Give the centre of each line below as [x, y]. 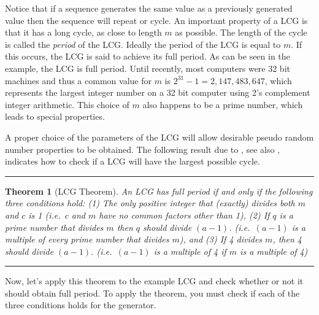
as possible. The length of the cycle [241, 32]
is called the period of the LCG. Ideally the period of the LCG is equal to [143, 44]
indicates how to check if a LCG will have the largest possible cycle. [133, 161]
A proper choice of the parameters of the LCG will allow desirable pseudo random [159, 137]
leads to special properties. [55, 116]
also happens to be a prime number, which [223, 104]
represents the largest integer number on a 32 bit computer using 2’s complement [158, 92]
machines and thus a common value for [78, 80]
